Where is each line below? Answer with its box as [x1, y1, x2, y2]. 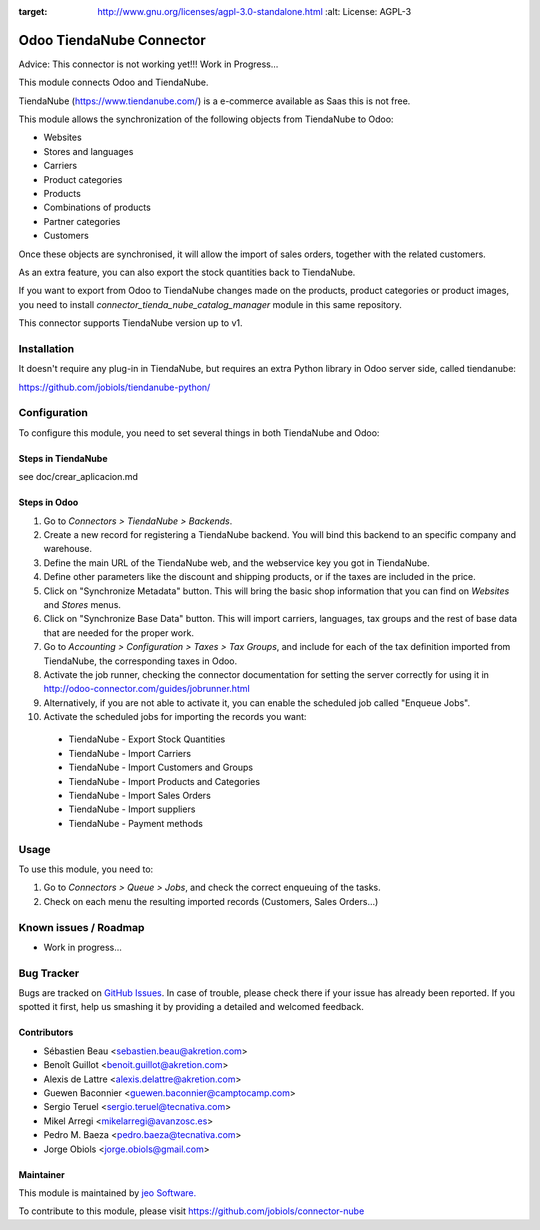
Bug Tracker [18, 966, 80, 980]
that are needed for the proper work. [43, 626, 195, 639]
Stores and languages [43, 145, 134, 157]
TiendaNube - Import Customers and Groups [68, 761, 254, 774]
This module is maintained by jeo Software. [18, 1186, 197, 1199]
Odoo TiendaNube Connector [18, 31, 207, 49]
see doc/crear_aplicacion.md [18, 471, 139, 483]
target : [18, 6, 48, 17]
